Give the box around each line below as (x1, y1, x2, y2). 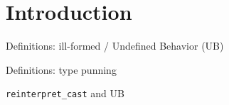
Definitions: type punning (6, 62, 117, 77)
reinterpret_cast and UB (6, 86, 124, 101)
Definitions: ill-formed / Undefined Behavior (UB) (6, 38, 224, 53)
